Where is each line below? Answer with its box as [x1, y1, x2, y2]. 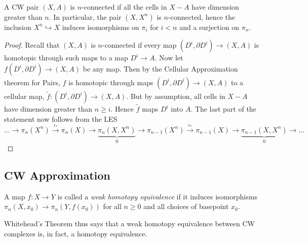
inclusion [4, 21, 31, 32]
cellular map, [4, 90, 45, 101]
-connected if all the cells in [82, 2, 167, 12]
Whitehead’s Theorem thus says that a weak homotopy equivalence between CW [4, 218, 255, 229]
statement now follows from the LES [4, 113, 118, 124]
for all [103, 201, 122, 212]
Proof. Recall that [4, 40, 60, 50]
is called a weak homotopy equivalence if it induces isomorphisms [57, 191, 257, 201]
